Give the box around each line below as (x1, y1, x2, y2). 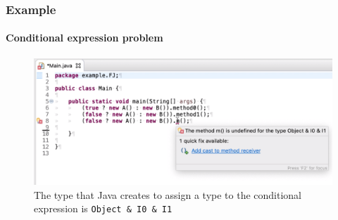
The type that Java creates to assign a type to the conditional (34, 187, 301, 202)
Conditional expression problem (6, 30, 163, 45)
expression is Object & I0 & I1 (34, 201, 173, 216)
